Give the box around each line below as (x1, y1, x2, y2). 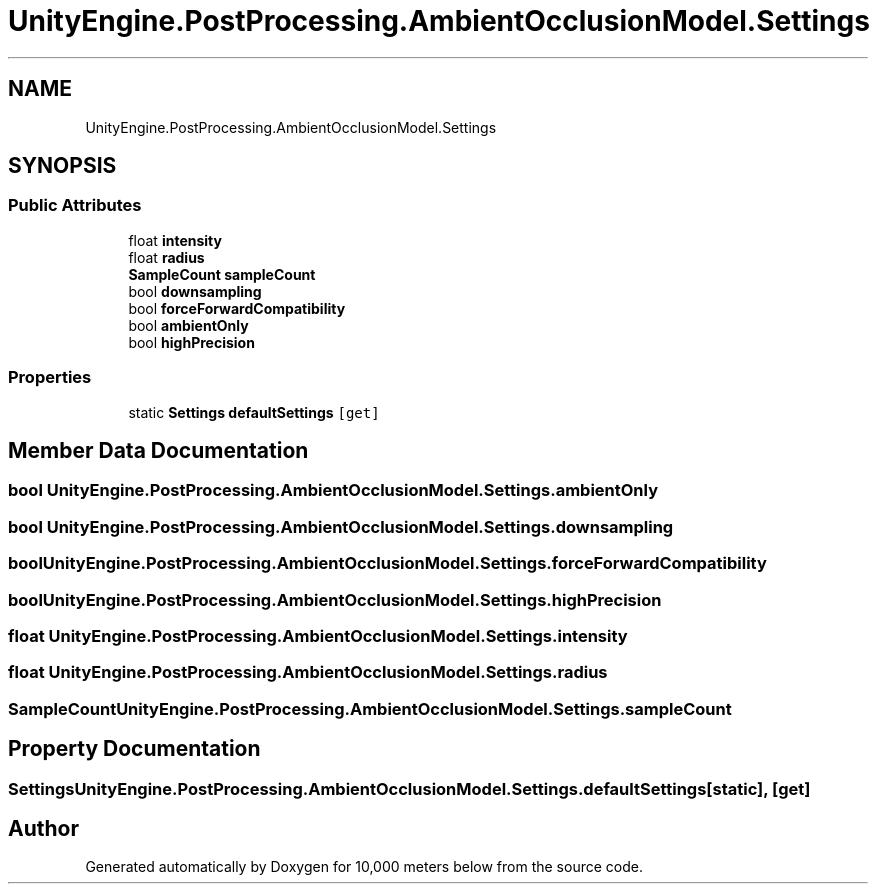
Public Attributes (8, 195, 142, 216)
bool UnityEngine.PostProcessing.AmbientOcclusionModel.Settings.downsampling (8, 516, 674, 537)
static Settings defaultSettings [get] (128, 403, 380, 421)
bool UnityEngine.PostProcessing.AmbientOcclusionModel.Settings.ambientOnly (8, 480, 659, 501)
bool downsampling (128, 282, 262, 300)
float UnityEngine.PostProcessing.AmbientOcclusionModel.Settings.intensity (8, 625, 628, 646)
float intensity (128, 231, 222, 249)
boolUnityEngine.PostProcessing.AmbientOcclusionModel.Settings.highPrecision (8, 589, 662, 610)
